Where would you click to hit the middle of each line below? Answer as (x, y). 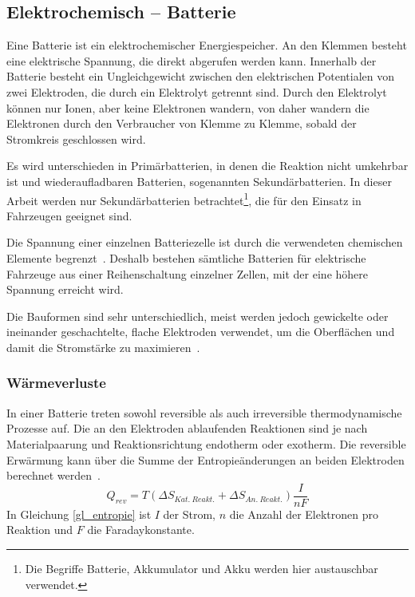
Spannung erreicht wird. (65, 289)
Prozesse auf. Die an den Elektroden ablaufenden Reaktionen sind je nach (187, 428)
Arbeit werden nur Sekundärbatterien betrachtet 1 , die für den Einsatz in (184, 199)
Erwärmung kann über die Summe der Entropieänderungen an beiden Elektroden (206, 459)
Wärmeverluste (56, 383)
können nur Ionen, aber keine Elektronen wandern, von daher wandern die (188, 107)
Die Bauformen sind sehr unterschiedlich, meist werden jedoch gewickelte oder (198, 316)
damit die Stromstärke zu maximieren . (103, 347)
